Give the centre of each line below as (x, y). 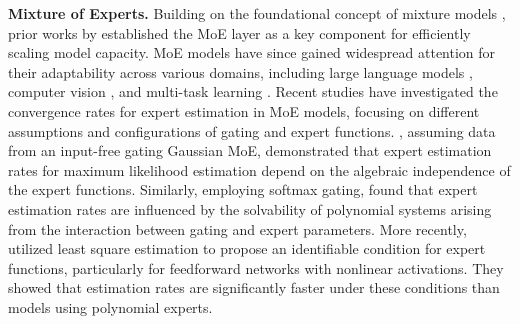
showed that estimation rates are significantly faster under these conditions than (254, 287)
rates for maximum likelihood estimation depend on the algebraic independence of (259, 169)
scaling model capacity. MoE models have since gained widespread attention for (252, 52)
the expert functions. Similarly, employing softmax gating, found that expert (243, 189)
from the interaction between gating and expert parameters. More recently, (237, 228)
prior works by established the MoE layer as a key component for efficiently (239, 32)
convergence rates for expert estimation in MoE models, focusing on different (244, 110)
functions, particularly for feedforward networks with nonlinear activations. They (256, 267)
